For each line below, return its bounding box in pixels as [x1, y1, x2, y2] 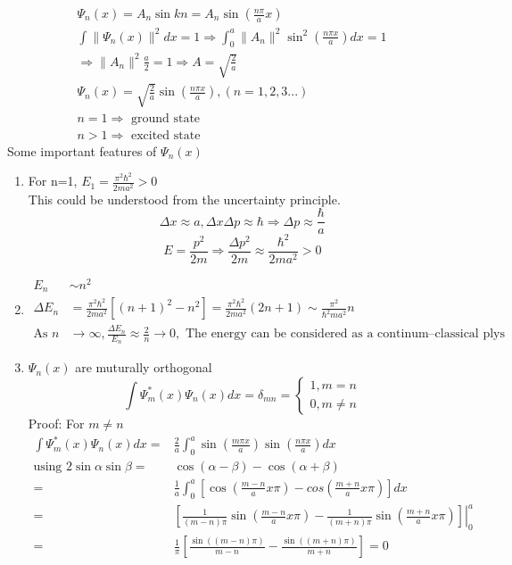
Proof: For [28, 413, 85, 432]
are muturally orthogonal [75, 358, 212, 377]
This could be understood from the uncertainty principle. [28, 189, 341, 208]
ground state [130, 112, 201, 125]
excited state [130, 129, 201, 142]
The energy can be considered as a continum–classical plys [185, 328, 505, 341]
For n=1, [28, 171, 78, 190]
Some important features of [7, 141, 157, 160]
